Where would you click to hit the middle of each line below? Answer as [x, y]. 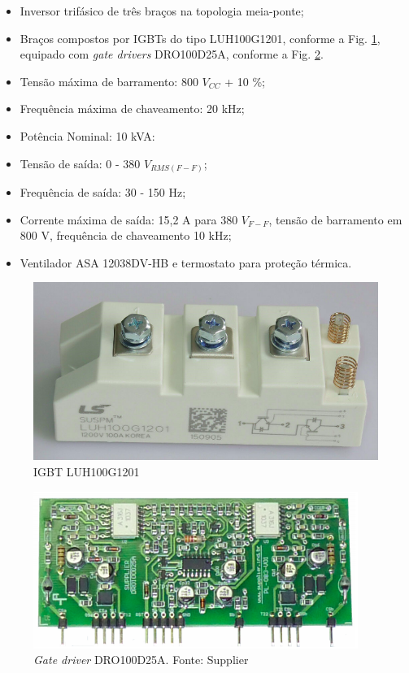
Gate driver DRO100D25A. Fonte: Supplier [141, 660]
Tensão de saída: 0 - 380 [80, 163]
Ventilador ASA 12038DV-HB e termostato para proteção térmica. [186, 262]
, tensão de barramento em [335, 219]
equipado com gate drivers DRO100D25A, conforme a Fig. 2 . [172, 54]
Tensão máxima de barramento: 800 [109, 81]
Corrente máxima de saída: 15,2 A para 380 [129, 219]
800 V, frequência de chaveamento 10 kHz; [126, 235]
